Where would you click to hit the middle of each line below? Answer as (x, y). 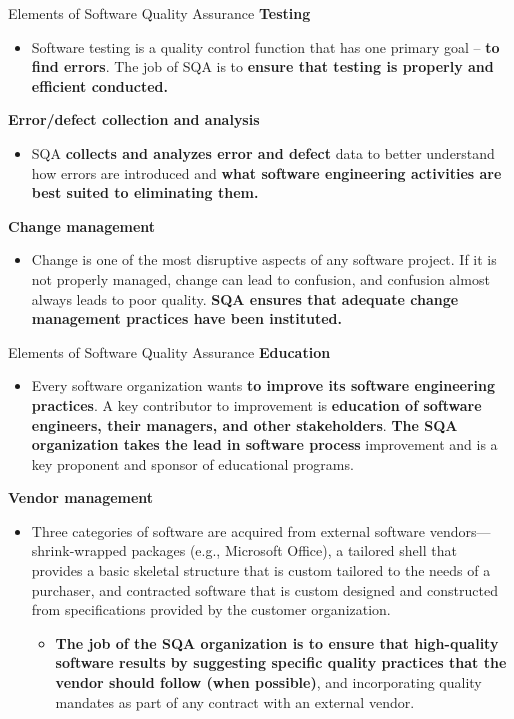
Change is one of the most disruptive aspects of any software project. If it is (264, 259)
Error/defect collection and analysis (134, 119)
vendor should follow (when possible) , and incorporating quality (268, 682)
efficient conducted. (99, 85)
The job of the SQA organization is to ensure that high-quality (277, 642)
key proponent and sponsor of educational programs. (192, 463)
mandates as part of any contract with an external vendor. (235, 701)
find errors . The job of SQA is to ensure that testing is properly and (262, 66)
